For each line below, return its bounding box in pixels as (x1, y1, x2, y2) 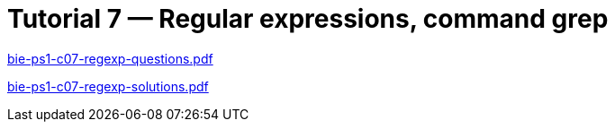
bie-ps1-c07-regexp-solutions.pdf (7, 78, 209, 94)
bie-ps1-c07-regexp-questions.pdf (7, 50, 213, 66)
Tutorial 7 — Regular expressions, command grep (7, 4, 609, 34)
